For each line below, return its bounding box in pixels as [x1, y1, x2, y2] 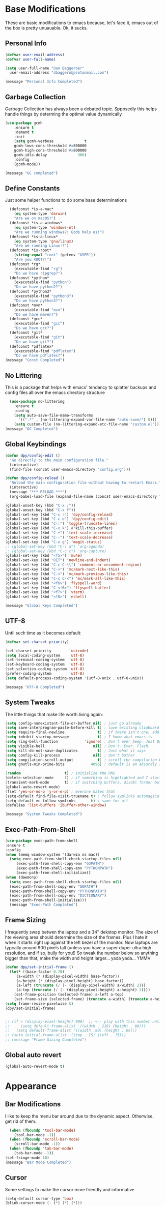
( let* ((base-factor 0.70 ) [9, 969, 65, 974]
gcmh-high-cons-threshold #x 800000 [14, 148, 87, 153]
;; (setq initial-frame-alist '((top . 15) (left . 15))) [5, 1033, 126, 1038]
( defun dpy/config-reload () [5, 476, 65, 481]
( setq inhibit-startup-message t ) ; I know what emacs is [5, 734, 153, 740]
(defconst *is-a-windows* [9, 220, 63, 225]
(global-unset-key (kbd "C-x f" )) [5, 508, 76, 513]
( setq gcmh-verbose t [14, 139, 87, 144]
